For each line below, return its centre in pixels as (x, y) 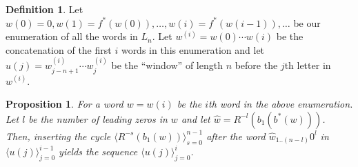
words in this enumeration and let (193, 49)
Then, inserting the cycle (58, 136)
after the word (236, 136)
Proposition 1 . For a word (64, 104)
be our (307, 22)
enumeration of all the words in (72, 36)
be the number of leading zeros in (98, 118)
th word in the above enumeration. (281, 104)
